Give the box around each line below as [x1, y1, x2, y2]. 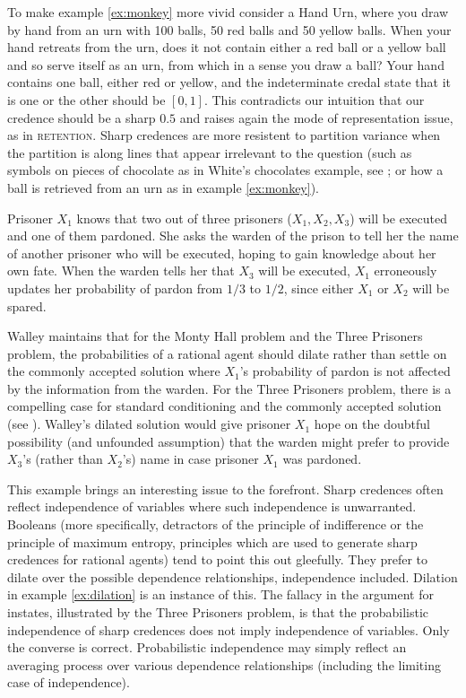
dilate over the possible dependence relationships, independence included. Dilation [7, 567, 458, 586]
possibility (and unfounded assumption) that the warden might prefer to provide [7, 432, 450, 450]
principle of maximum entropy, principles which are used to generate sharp [7, 532, 418, 551]
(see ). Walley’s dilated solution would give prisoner [7, 414, 291, 433]
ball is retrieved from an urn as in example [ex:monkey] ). [7, 178, 319, 196]
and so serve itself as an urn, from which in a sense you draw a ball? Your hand [7, 55, 444, 74]
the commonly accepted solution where [7, 362, 220, 380]
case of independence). [7, 673, 130, 692]
